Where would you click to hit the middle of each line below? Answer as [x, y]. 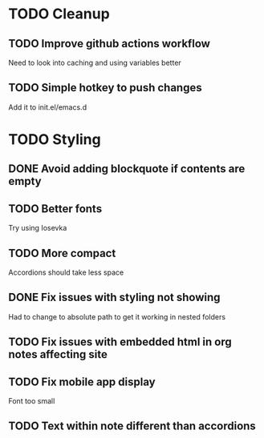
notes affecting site [58, 354]
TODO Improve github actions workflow [110, 44]
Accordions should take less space [66, 272]
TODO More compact [62, 253]
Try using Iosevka [38, 228]
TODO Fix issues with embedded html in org [120, 342]
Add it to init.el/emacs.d [47, 107]
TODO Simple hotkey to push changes [105, 88]
